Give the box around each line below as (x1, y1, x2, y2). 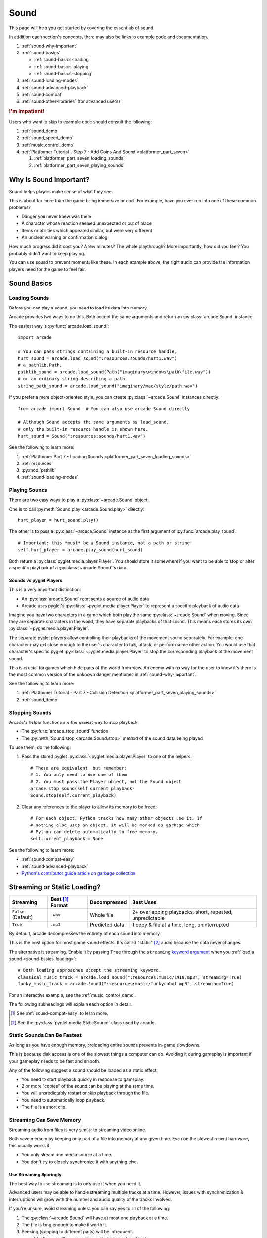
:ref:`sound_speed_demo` (21, 135, 74, 141)
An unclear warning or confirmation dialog (21, 234, 108, 240)
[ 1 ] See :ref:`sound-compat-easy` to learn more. (10, 1010, 108, 1016)
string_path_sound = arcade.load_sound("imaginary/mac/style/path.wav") (18, 383, 198, 389)
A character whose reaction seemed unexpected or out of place (21, 220, 152, 226)
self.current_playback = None (30, 836, 104, 842)
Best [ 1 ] (50, 895, 69, 902)
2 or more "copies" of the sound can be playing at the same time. (21, 1083, 155, 1089)
